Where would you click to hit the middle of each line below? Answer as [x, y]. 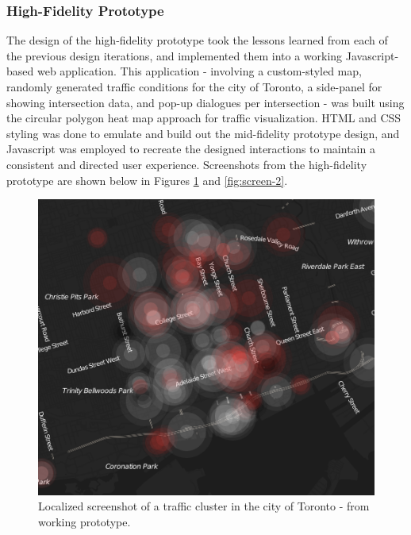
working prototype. [85, 521]
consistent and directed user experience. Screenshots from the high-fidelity [187, 164]
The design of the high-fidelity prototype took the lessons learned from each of [197, 40]
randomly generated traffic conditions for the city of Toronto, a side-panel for [194, 87]
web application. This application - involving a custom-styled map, [199, 71]
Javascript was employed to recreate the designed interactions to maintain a [191, 149]
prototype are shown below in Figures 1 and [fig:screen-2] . [147, 180]
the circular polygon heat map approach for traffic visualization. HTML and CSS [204, 118]
